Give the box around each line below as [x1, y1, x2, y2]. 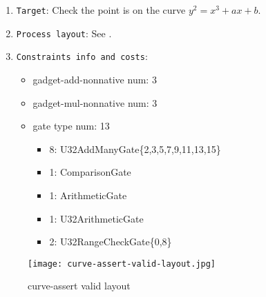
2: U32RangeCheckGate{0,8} [49, 234, 172, 249]
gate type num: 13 [32, 119, 110, 133]
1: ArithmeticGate [49, 187, 127, 202]
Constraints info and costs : [16, 49, 148, 63]
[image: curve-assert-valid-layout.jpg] [28, 258, 216, 269]
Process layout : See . [16, 25, 112, 40]
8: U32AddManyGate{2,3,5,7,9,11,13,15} [49, 141, 221, 156]
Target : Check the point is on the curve [16, 3, 186, 17]
